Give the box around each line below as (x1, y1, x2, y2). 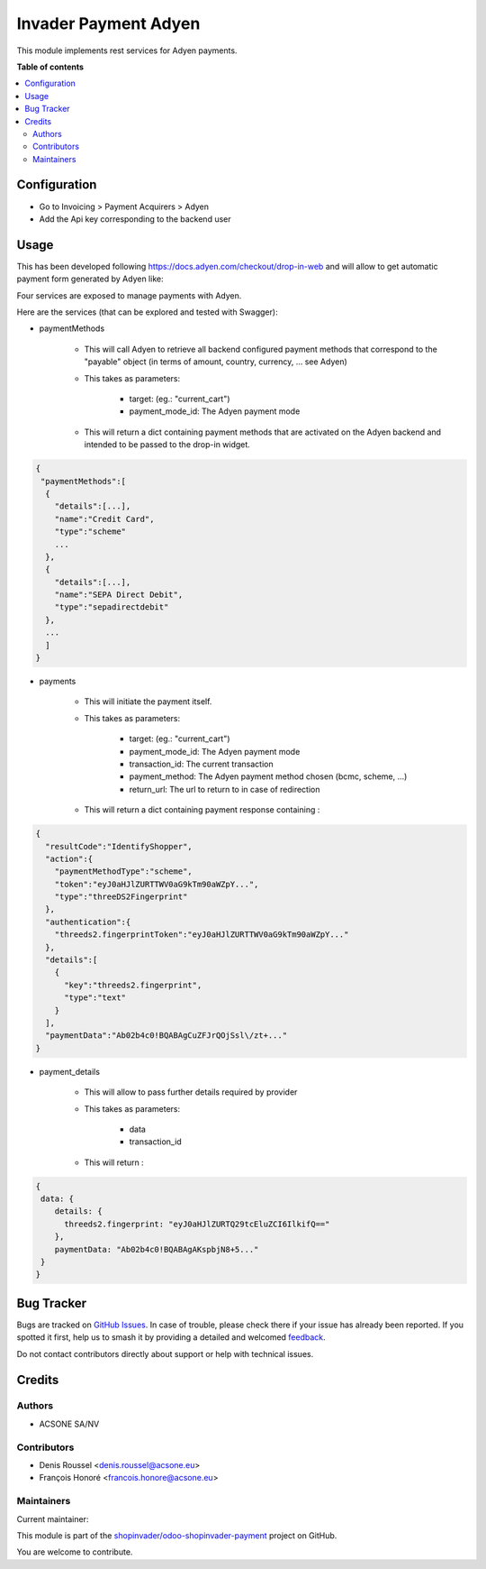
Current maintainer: (16, 1513, 89, 1524)
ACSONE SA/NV (39, 1418, 100, 1429)
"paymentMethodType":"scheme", (54, 867, 193, 876)
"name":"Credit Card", (54, 514, 155, 524)
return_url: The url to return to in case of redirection (129, 784, 320, 794)
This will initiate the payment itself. (84, 696, 212, 707)
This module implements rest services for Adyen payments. (16, 45, 238, 56)
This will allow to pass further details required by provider (84, 1087, 298, 1097)
